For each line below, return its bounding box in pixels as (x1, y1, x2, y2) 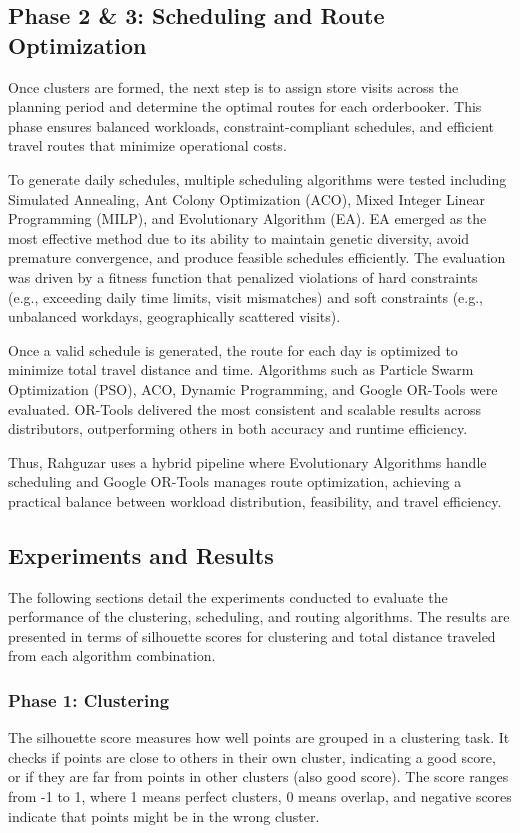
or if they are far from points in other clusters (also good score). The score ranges (8, 766, 509, 787)
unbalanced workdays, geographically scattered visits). (8, 306, 341, 327)
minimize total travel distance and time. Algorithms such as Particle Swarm (8, 359, 474, 380)
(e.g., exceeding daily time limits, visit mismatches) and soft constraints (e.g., (8, 286, 483, 307)
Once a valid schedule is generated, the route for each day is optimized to (8, 339, 458, 360)
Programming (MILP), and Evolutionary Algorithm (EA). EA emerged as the (8, 208, 487, 229)
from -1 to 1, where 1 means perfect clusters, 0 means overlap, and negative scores (8, 786, 512, 807)
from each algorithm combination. (8, 645, 216, 666)
